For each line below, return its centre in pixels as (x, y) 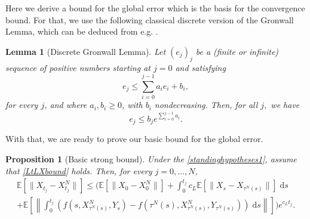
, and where (66, 105)
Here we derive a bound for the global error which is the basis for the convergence (155, 8)
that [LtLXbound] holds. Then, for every (79, 170)
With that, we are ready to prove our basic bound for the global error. (134, 139)
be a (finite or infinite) (237, 51)
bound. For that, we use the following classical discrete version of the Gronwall (150, 19)
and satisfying (200, 67)
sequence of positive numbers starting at (78, 67)
